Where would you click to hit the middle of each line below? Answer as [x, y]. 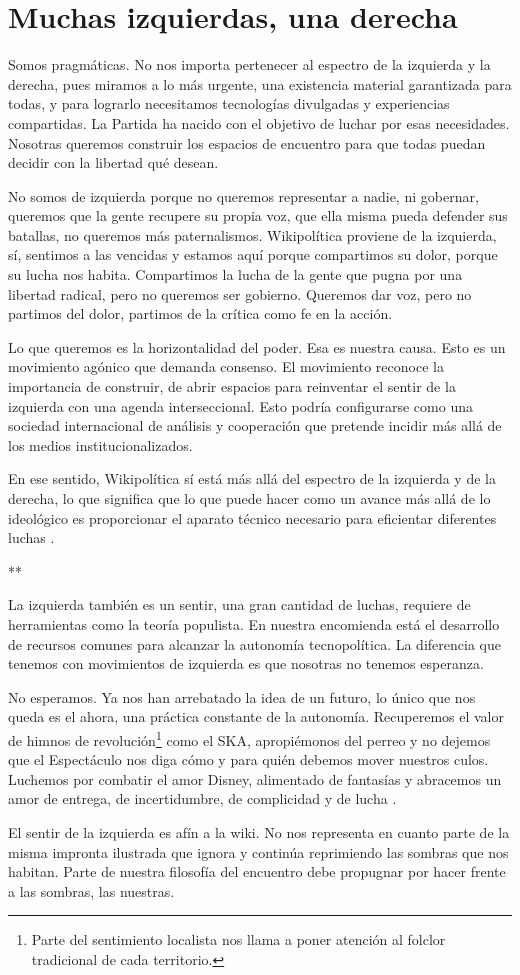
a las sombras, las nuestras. [91, 890]
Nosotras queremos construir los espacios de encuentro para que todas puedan [247, 142]
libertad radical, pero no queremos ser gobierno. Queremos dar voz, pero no [240, 293]
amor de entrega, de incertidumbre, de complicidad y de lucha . [202, 798]
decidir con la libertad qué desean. [113, 162]
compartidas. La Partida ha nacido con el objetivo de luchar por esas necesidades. [259, 122]
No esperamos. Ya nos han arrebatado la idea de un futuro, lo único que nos [242, 696]
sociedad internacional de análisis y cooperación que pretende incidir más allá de [255, 425]
